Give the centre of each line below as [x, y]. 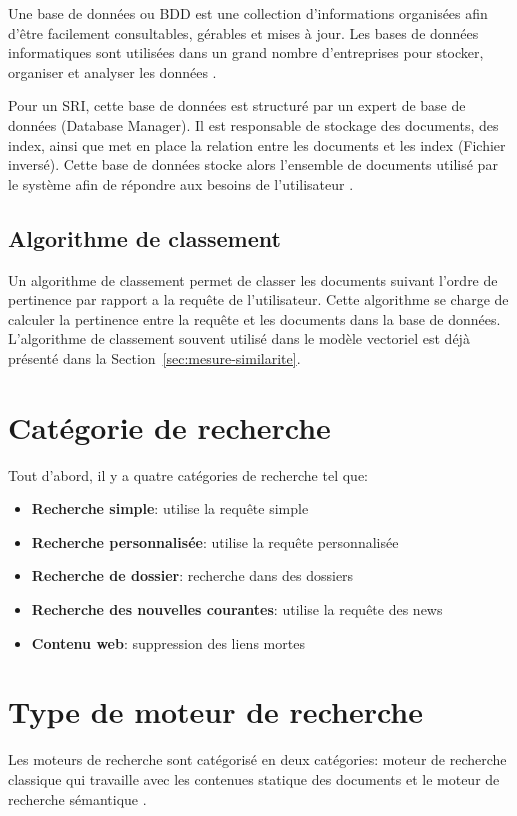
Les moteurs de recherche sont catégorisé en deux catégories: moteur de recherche [257, 759]
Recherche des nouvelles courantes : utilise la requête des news [237, 609]
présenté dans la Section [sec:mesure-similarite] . [154, 357]
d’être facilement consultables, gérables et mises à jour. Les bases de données [243, 32]
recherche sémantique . [77, 798]
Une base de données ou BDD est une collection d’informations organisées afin [248, 13]
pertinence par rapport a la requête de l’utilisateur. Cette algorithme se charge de [258, 299]
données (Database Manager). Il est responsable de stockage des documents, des [253, 124]
